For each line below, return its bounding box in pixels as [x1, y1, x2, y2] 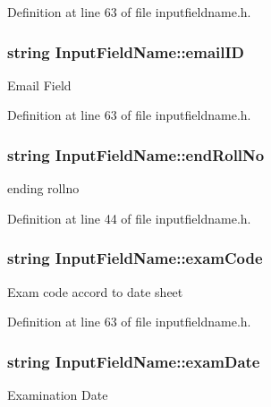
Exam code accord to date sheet [7, 282, 183, 301]
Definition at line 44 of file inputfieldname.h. [7, 208, 251, 227]
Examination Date [7, 386, 108, 404]
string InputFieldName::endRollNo [7, 143, 265, 165]
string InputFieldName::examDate [7, 350, 260, 372]
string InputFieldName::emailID [7, 40, 245, 63]
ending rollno [7, 179, 80, 198]
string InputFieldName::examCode [7, 247, 263, 269]
